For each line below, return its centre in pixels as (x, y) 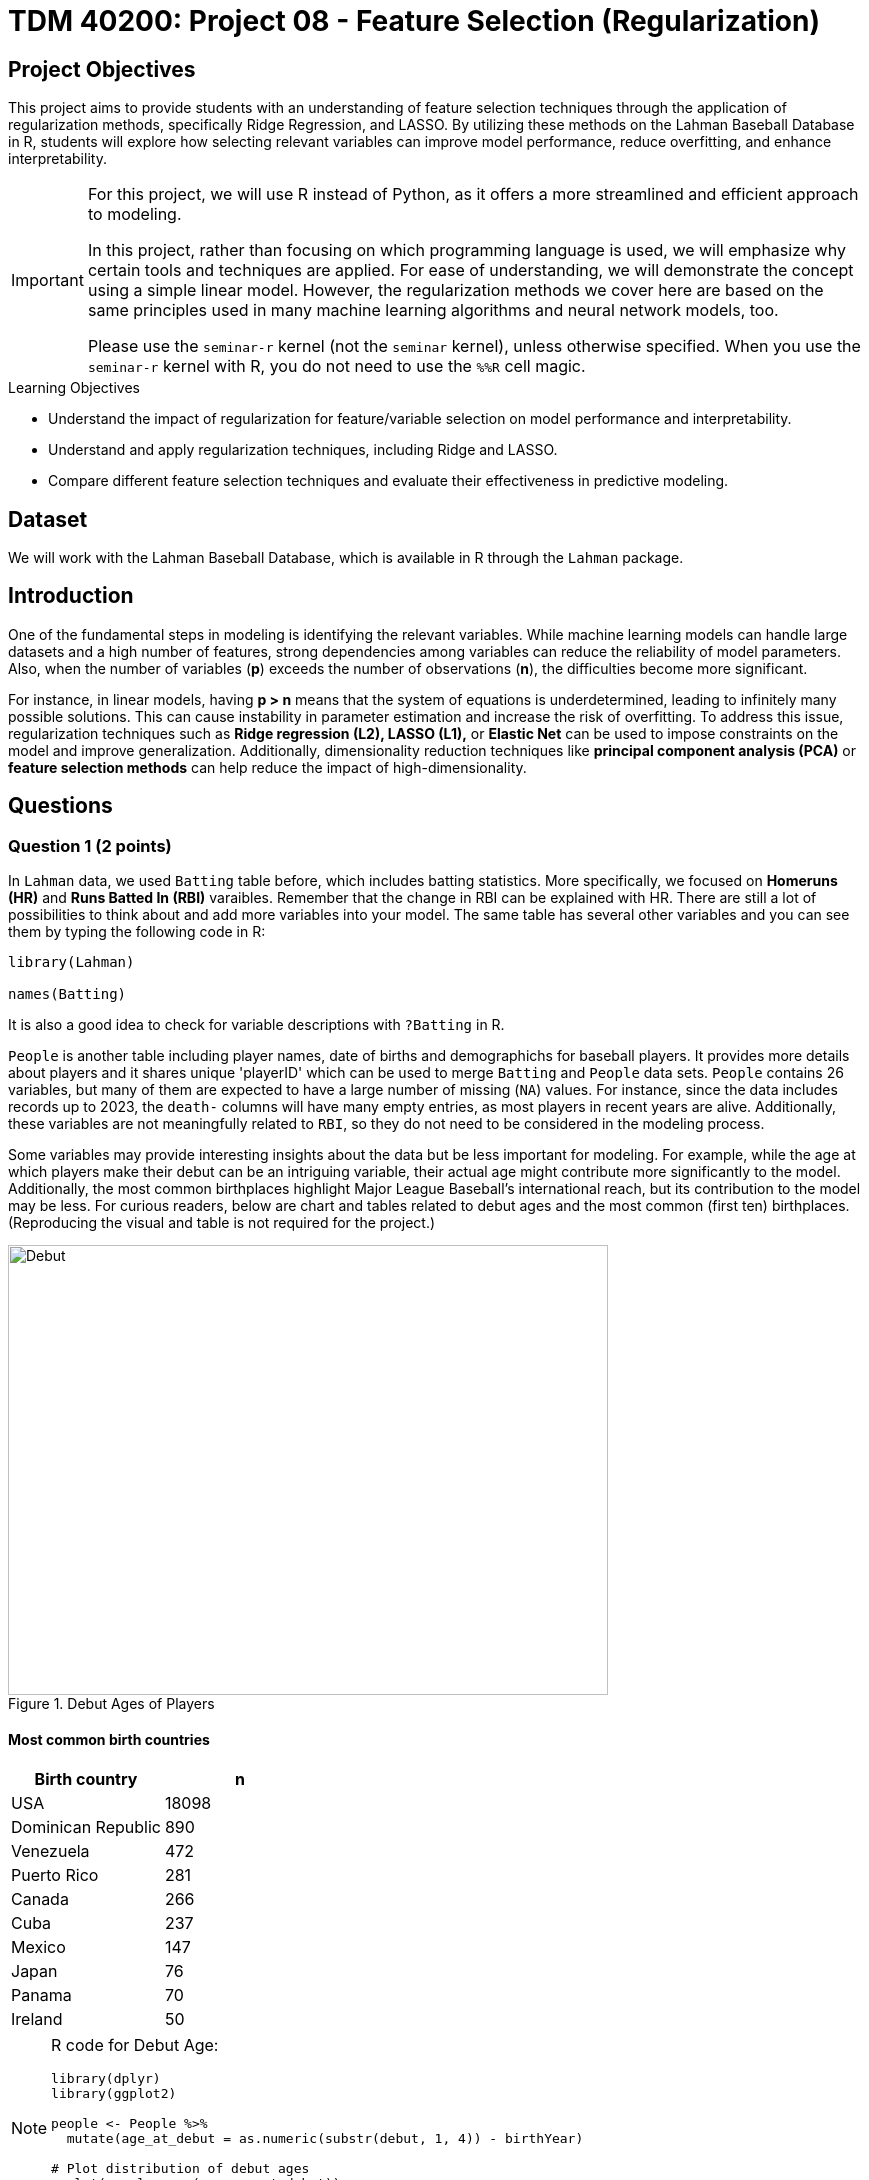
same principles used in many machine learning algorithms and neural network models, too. (433, 310)
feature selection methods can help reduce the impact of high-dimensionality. (267, 767)
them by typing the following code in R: (137, 932)
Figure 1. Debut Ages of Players (111, 1704)
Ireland (37, 2019)
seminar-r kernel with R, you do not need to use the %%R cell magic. (336, 366)
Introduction (71, 596)
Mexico (38, 1947)
